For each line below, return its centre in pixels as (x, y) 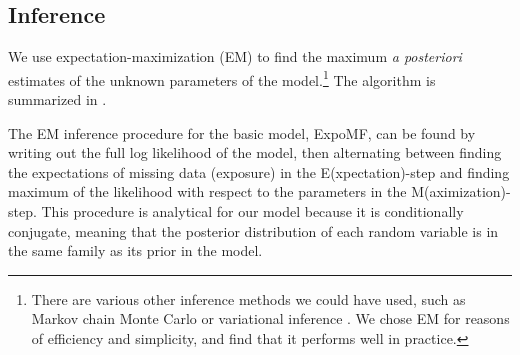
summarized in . (57, 99)
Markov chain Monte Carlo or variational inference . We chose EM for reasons (270, 318)
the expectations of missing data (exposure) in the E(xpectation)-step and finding (259, 171)
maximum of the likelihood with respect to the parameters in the (207, 191)
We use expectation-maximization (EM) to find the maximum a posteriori (235, 56)
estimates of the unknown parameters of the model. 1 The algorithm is (222, 78)
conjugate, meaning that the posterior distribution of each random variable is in (253, 230)
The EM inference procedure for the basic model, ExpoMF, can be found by (242, 132)
